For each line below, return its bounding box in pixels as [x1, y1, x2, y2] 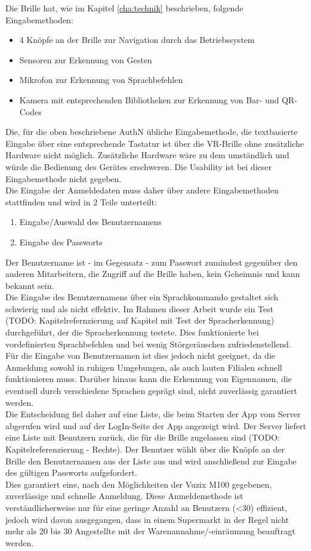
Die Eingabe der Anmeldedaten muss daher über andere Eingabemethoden [5, 184, 279, 196]
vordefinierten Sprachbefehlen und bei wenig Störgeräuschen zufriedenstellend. [5, 337, 291, 350]
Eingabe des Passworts [19, 235, 103, 248]
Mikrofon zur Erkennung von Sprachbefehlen [19, 73, 183, 86]
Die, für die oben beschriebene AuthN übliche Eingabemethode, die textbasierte [5, 125, 298, 138]
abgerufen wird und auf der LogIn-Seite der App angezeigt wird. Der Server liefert [5, 419, 306, 432]
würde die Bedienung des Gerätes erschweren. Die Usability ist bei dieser [5, 160, 272, 173]
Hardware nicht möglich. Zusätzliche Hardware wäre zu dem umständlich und [5, 149, 290, 161]
